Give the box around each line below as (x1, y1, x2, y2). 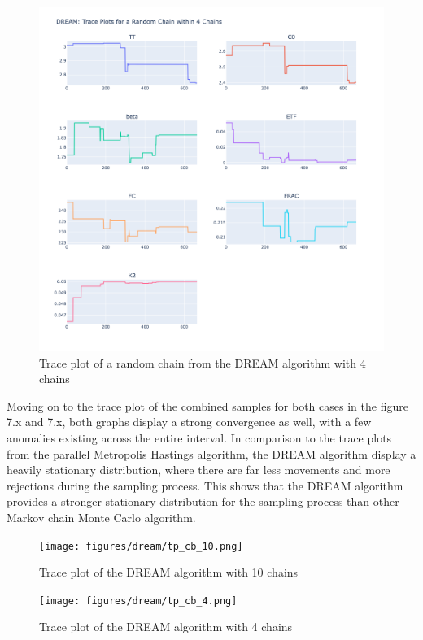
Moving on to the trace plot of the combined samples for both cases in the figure (7, 397, 408, 414)
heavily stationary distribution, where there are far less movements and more (7, 461, 390, 478)
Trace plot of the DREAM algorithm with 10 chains (39, 564, 299, 581)
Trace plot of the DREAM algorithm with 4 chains (39, 618, 293, 635)
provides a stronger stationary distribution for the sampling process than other (7, 493, 399, 510)
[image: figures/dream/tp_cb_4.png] (39, 594, 238, 607)
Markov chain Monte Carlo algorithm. (7, 508, 196, 525)
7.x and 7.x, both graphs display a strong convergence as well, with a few (7, 413, 372, 430)
